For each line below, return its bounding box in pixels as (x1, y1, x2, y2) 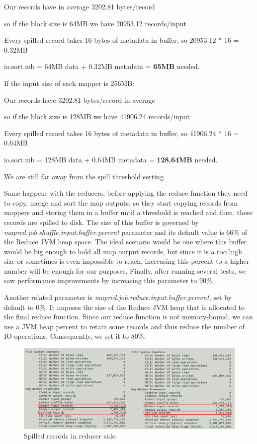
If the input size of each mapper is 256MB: (4, 77, 135, 88)
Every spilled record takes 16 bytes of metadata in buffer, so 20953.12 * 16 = (4, 35, 239, 45)
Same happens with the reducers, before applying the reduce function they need (4, 188, 248, 198)
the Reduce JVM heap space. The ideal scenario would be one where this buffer (4, 236, 247, 247)
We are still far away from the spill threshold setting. (4, 171, 166, 181)
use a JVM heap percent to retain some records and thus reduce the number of (4, 321, 245, 331)
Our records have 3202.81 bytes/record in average (4, 94, 155, 105)
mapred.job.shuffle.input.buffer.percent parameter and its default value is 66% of (4, 226, 247, 237)
